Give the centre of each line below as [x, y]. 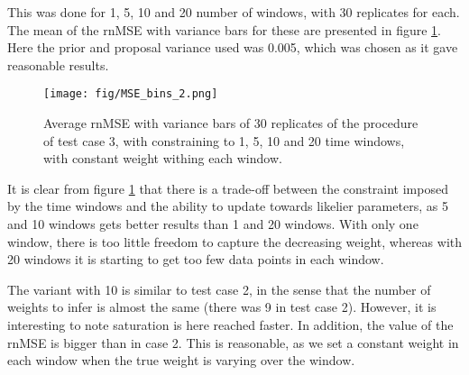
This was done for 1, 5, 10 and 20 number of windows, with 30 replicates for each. [234, 12]
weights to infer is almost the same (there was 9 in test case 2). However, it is [222, 307]
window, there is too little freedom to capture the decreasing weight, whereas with [234, 241]
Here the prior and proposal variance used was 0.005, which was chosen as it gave [233, 47]
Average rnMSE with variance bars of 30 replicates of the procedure [231, 123]
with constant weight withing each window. [163, 158]
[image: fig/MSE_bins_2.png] [131, 94]
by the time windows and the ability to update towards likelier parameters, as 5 [228, 206]
